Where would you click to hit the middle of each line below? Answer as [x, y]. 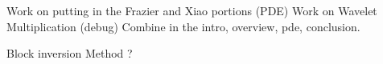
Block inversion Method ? [70, 53]
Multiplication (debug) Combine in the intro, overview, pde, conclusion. [183, 26]
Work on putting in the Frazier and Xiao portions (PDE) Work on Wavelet [192, 10]
